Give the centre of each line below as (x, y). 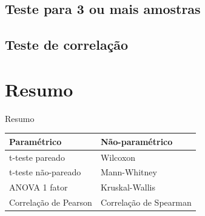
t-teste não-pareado (45, 172)
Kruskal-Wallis (128, 187)
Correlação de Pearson (51, 202)
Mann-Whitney (129, 172)
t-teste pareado (37, 157)
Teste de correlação (67, 45)
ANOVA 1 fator (39, 187)
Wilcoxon (118, 157)
